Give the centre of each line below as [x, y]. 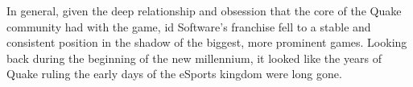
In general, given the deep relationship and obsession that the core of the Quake [204, 10]
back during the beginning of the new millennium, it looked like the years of [194, 58]
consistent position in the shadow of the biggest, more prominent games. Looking [207, 42]
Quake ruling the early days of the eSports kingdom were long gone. [174, 74]
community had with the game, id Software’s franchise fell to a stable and [189, 26]
